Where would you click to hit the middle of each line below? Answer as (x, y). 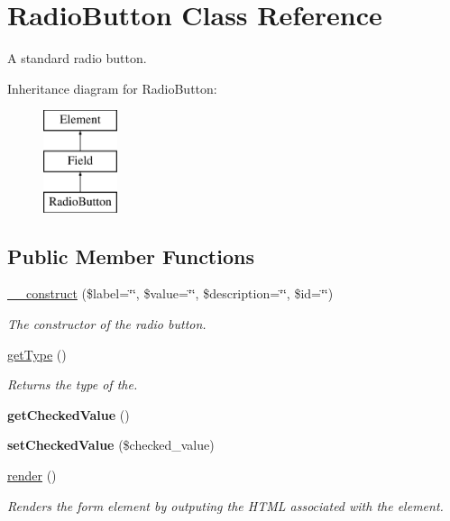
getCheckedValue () (69, 414)
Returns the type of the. (73, 384)
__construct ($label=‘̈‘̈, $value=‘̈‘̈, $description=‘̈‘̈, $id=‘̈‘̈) (170, 293)
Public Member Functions (131, 256)
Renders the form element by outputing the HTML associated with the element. (225, 505)
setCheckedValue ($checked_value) (111, 445)
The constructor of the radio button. (107, 324)
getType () (37, 354)
